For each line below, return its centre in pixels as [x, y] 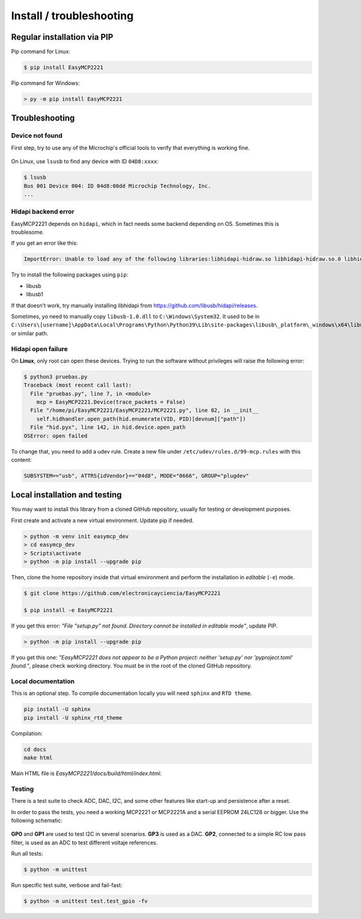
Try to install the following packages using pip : [70, 275]
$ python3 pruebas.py [56, 377]
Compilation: [27, 733]
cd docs [35, 749]
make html [38, 758]
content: [22, 459]
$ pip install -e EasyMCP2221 [68, 610]
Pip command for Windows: [45, 83]
